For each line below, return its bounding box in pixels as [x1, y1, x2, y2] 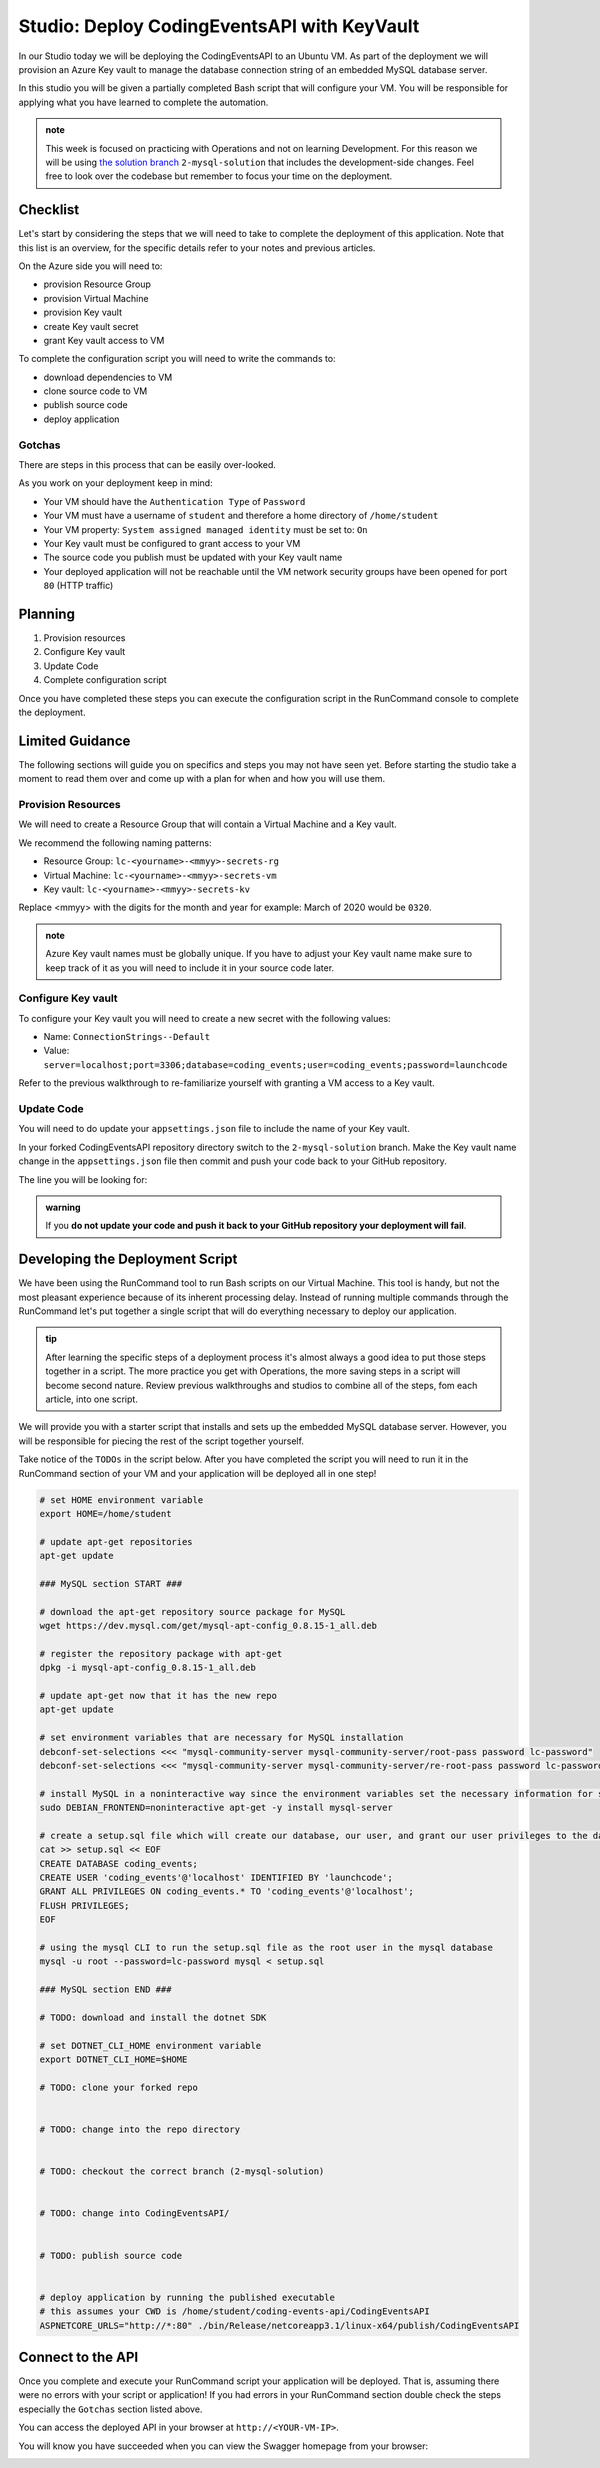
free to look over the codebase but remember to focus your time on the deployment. [45, 170, 393, 182]
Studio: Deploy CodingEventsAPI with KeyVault [18, 15, 420, 37]
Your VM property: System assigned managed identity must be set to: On [43, 523, 368, 535]
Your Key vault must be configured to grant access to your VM [43, 537, 301, 549]
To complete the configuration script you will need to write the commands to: [18, 353, 336, 365]
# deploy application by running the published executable [39, 2291, 335, 2303]
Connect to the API [18, 2349, 139, 2365]
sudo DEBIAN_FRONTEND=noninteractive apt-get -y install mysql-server [39, 1802, 394, 1814]
